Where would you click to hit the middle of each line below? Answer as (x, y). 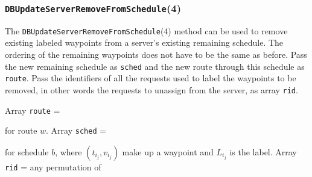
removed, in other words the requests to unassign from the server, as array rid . (151, 89)
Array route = (33, 110)
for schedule (27, 151)
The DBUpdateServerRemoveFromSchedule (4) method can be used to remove (146, 30)
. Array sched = (76, 130)
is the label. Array (263, 151)
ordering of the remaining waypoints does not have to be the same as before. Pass (156, 54)
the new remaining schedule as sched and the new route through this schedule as (155, 66)
